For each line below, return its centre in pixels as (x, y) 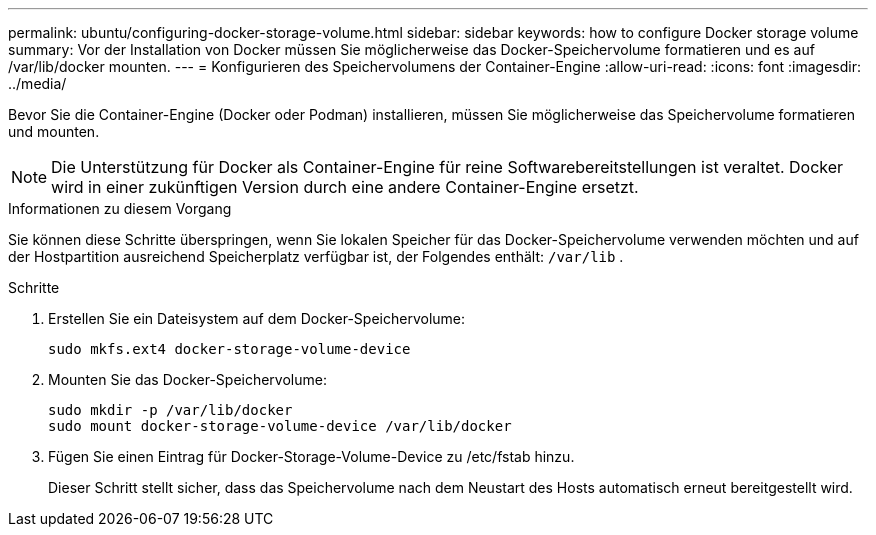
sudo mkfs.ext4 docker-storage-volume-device (229, 349)
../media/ (37, 83)
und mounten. (54, 131)
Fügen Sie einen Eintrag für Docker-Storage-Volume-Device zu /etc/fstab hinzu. (311, 456)
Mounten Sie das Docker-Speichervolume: (187, 379)
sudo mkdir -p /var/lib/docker (170, 410)
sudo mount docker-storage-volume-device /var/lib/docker (280, 426)
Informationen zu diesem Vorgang (120, 208)
